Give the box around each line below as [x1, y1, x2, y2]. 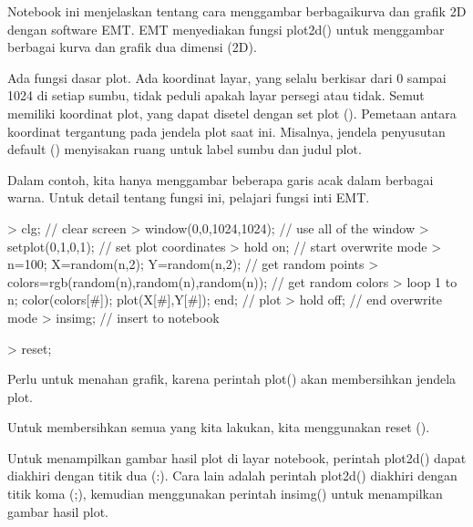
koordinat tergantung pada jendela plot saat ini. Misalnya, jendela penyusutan [7, 121, 446, 140]
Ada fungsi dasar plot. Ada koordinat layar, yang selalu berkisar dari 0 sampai [7, 67, 447, 87]
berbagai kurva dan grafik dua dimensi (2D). [7, 37, 257, 57]
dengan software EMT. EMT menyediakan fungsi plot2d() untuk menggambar [7, 19, 445, 38]
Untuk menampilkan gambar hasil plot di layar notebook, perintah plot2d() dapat [7, 448, 467, 467]
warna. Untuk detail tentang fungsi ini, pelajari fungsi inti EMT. [7, 188, 370, 207]
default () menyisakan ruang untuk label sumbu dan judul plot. [7, 139, 362, 159]
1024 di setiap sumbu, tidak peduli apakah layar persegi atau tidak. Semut [7, 86, 425, 105]
